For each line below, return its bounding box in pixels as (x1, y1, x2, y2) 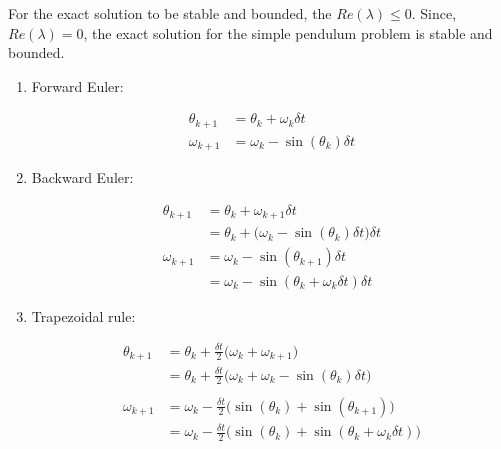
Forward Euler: (31, 75, 124, 96)
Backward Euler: (31, 167, 134, 188)
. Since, (411, 3, 457, 23)
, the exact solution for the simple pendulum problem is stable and (83, 22, 493, 43)
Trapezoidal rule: (31, 305, 136, 326)
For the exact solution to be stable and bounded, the (8, 3, 332, 23)
